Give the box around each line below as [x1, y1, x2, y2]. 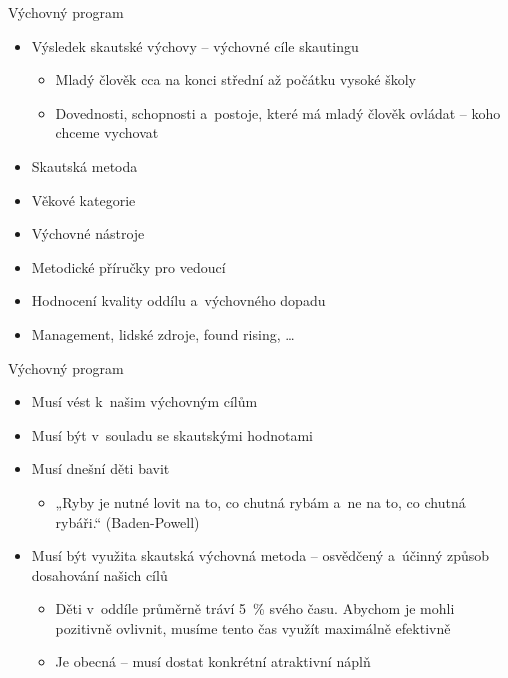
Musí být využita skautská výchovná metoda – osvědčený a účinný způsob [31, 545, 490, 566]
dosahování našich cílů [31, 564, 168, 585]
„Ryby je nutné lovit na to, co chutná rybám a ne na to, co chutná [55, 491, 466, 512]
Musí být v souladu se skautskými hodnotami [31, 424, 313, 445]
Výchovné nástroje [31, 223, 145, 244]
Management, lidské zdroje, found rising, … [31, 323, 295, 344]
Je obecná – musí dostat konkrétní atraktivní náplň [55, 651, 371, 672]
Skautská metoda [31, 155, 138, 176]
